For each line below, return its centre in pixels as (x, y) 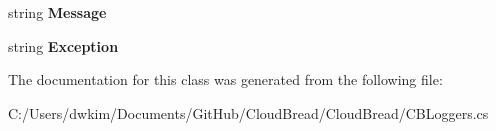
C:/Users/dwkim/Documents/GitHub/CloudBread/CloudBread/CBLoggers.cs (248, 112)
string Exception (63, 45)
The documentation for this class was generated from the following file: (225, 79)
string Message (57, 12)
